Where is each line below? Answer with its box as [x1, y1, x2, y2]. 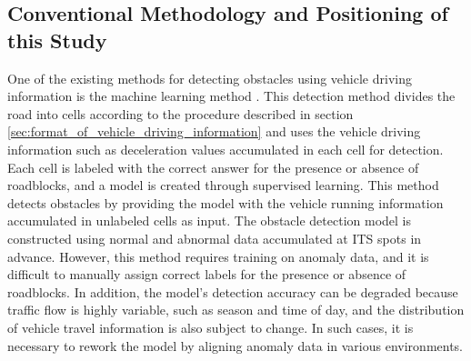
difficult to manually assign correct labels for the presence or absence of [7, 265, 406, 284]
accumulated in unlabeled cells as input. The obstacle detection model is [7, 211, 412, 230]
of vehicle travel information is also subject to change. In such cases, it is [7, 317, 414, 336]
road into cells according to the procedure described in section [7, 104, 354, 123]
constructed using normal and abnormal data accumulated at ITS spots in [7, 228, 422, 247]
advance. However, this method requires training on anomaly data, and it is [7, 246, 429, 266]
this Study [7, 25, 107, 54]
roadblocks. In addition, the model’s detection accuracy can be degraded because [7, 282, 458, 301]
